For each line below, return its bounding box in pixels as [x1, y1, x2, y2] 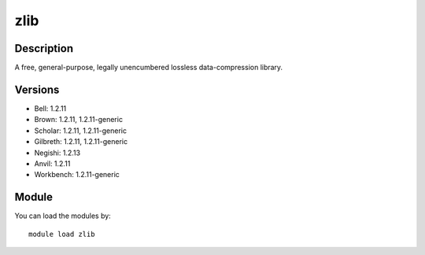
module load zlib [28, 229, 95, 238]
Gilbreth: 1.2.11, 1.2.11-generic [34, 137, 128, 146]
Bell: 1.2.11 [34, 103, 67, 113]
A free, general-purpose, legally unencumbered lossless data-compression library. [14, 63, 283, 72]
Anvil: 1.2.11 [34, 158, 71, 168]
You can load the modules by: [14, 211, 112, 220]
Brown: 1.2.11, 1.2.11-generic [34, 115, 124, 124]
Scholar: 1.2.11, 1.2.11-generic [34, 126, 128, 135]
